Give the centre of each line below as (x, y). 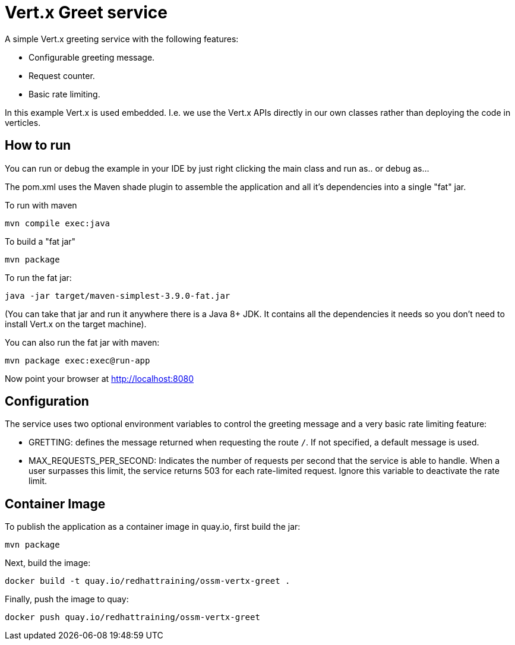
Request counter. (62, 75)
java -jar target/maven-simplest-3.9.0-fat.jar (118, 295)
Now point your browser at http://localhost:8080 (99, 378)
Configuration (47, 401)
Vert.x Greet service (86, 12)
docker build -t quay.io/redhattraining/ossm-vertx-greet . (148, 581)
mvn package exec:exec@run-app (78, 360)
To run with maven (41, 205)
